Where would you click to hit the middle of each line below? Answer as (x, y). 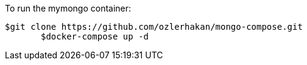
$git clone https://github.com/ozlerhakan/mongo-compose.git (154, 27)
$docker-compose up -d (95, 36)
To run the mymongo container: (68, 8)
